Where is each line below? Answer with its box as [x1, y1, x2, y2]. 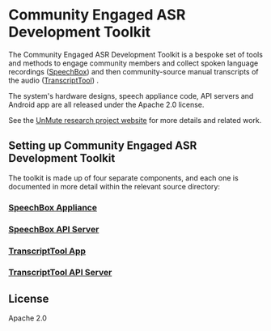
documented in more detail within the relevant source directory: [8, 181, 221, 191]
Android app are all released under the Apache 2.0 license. [8, 100, 205, 109]
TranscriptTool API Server [8, 267, 112, 278]
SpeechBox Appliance [8, 202, 97, 213]
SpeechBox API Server [8, 223, 100, 235]
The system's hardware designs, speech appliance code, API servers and [8, 91, 254, 100]
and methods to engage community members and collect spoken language [8, 58, 259, 68]
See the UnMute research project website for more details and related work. [8, 115, 262, 125]
